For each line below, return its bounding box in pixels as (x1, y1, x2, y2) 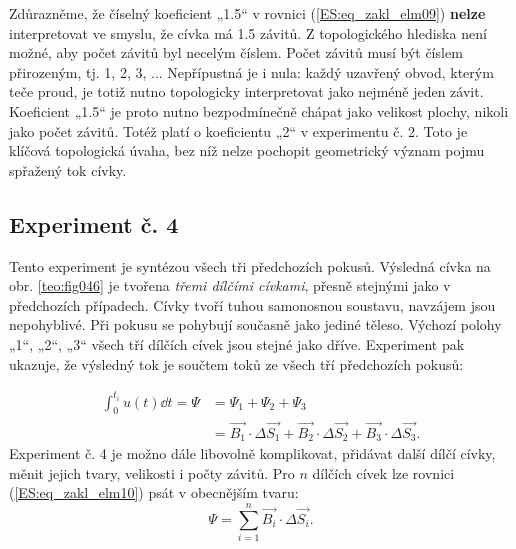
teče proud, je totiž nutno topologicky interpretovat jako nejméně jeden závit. (9, 81, 484, 102)
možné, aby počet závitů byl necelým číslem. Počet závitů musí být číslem (9, 42, 463, 63)
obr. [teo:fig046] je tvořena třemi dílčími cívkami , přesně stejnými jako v (9, 275, 451, 296)
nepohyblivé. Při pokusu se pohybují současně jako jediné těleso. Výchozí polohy (9, 314, 502, 335)
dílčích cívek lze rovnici (312, 462, 455, 483)
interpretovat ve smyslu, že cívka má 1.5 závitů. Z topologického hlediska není (9, 22, 487, 43)
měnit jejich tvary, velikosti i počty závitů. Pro (9, 462, 295, 483)
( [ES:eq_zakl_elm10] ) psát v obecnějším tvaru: (9, 482, 299, 503)
